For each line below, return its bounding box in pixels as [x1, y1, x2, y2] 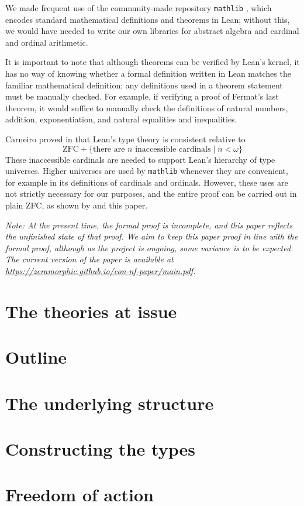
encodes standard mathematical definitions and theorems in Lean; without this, [5, 13, 290, 25]
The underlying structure [5, 391, 214, 415]
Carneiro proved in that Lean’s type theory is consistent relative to [5, 133, 246, 145]
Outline [5, 345, 67, 369]
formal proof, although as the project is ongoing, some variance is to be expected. [5, 241, 293, 254]
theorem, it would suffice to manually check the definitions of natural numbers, [5, 101, 288, 114]
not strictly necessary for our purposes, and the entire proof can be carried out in [5, 187, 297, 200]
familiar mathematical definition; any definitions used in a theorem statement [5, 78, 283, 91]
